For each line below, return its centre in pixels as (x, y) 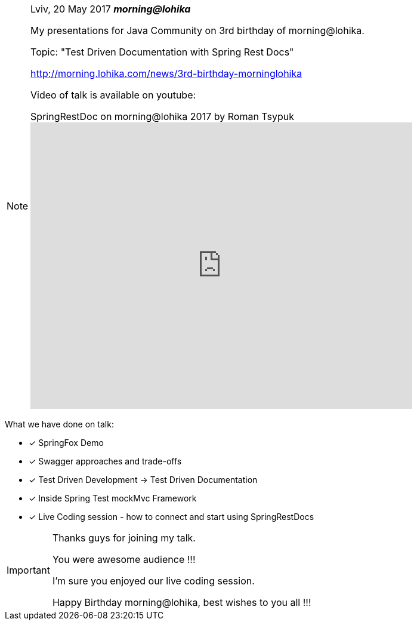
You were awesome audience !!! (124, 559)
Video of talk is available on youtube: (113, 95)
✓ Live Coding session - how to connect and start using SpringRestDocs (172, 517)
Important (28, 570)
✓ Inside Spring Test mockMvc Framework (113, 498)
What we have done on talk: (59, 424)
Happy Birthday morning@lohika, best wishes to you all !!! (182, 602)
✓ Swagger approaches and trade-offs (105, 461)
